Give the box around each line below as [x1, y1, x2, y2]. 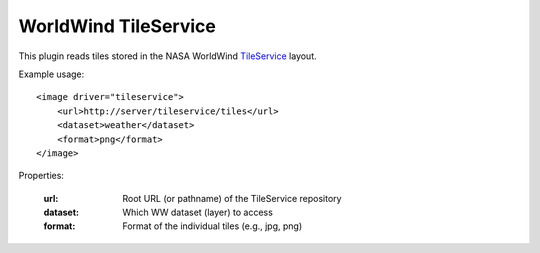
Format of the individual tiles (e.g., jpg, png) [122, 220, 303, 232]
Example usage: [18, 68, 85, 80]
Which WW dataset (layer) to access [122, 206, 274, 219]
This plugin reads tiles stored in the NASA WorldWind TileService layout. [18, 50, 317, 62]
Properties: [18, 170, 65, 182]
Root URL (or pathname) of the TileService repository [122, 192, 342, 204]
